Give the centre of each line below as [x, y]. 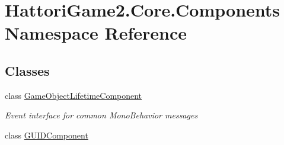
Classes [27, 70]
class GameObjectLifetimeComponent [74, 95]
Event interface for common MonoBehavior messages [101, 115]
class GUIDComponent [47, 135]
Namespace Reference [96, 33]
